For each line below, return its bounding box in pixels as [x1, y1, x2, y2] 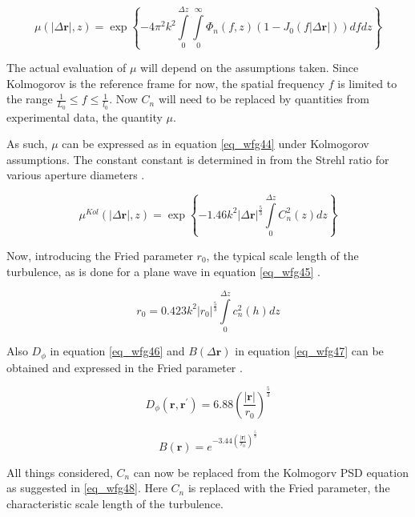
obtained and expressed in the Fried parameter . [6, 359, 243, 375]
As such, [6, 135, 48, 152]
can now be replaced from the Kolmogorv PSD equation [133, 463, 409, 480]
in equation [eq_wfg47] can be [235, 343, 384, 359]
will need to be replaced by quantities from [158, 90, 369, 107]
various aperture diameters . [6, 166, 145, 183]
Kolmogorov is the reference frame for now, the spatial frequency [6, 74, 325, 91]
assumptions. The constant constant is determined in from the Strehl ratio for [6, 150, 389, 167]
